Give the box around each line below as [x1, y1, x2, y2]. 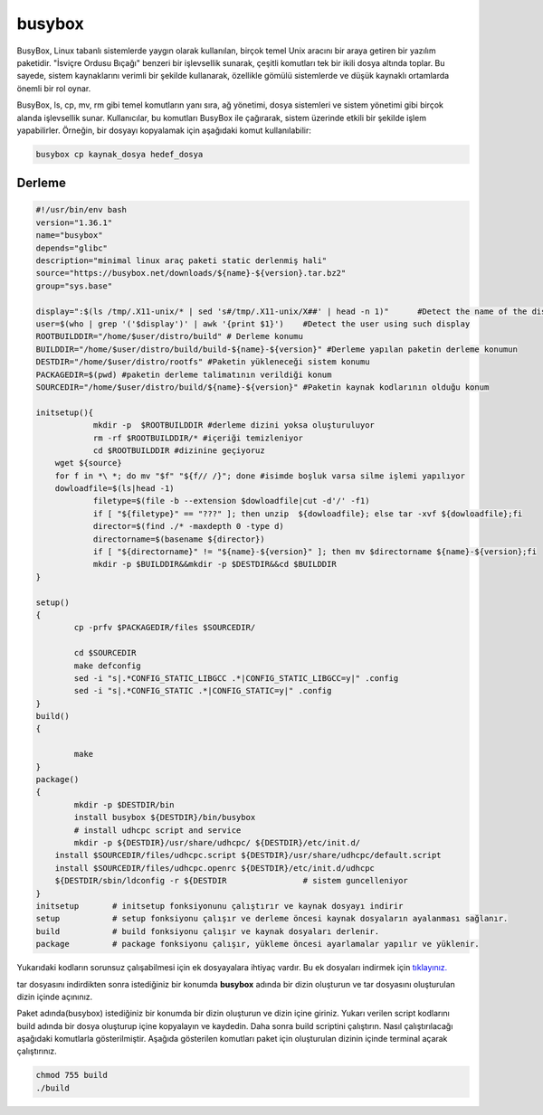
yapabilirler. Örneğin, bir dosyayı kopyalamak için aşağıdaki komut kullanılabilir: [16, 125, 312, 136]
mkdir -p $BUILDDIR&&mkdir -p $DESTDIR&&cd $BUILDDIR [92, 559, 337, 570]
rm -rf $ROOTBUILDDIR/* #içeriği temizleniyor [92, 432, 303, 443]
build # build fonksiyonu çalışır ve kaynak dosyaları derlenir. [35, 926, 380, 936]
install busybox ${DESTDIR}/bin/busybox [73, 812, 256, 823]
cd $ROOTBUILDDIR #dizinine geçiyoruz [92, 445, 266, 456]
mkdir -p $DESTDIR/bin [73, 799, 176, 809]
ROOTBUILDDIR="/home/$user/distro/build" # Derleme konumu [35, 331, 303, 342]
